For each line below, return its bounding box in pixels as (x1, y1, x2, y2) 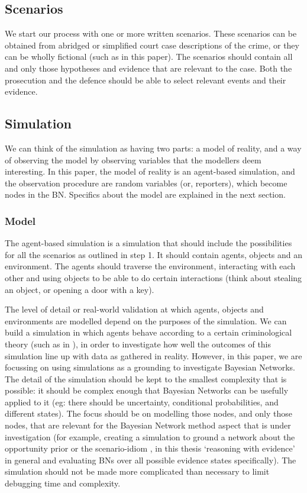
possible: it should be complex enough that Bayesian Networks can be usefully (5, 384, 289, 397)
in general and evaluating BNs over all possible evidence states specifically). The (5, 453, 296, 466)
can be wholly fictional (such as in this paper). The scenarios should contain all (5, 50, 293, 63)
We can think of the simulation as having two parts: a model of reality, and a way (5, 141, 302, 154)
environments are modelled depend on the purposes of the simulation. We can (5, 314, 287, 327)
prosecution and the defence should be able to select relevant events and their (5, 73, 286, 86)
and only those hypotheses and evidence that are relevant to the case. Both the (5, 62, 292, 74)
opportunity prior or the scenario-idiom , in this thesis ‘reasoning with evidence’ (5, 442, 295, 455)
